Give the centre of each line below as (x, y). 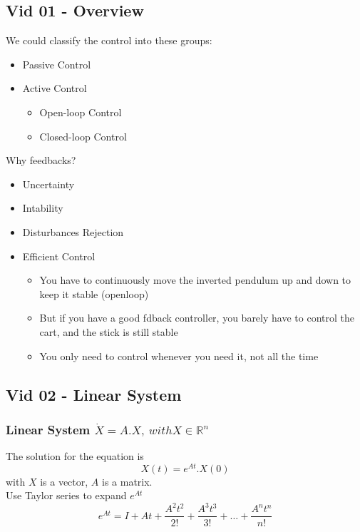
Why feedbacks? (41, 160)
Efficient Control (59, 256)
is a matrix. (127, 481)
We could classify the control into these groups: (109, 40)
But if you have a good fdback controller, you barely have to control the (197, 318)
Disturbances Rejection (73, 231)
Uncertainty (48, 184)
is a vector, (64, 481)
